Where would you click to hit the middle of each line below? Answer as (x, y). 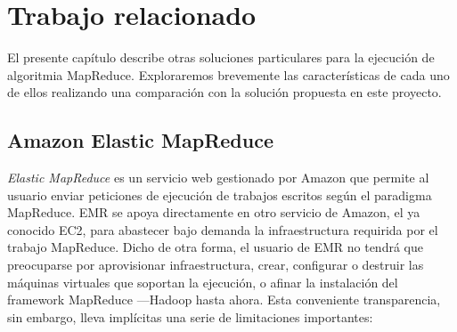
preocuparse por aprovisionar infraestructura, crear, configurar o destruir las (216, 265)
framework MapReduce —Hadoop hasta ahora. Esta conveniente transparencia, (224, 300)
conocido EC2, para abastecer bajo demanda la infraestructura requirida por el (223, 229)
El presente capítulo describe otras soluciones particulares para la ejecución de (221, 57)
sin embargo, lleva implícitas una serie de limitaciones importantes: (190, 316)
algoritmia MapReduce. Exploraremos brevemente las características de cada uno (228, 74)
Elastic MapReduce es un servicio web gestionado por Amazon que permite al (218, 178)
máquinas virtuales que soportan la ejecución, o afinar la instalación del (203, 282)
